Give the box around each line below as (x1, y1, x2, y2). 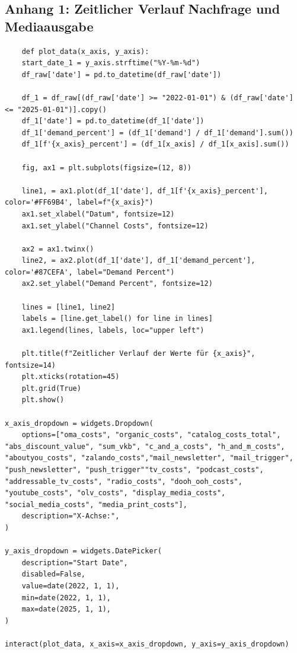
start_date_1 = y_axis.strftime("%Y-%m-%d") (21, 59, 200, 68)
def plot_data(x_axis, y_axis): (21, 47, 149, 56)
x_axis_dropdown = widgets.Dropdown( (5, 419, 154, 428)
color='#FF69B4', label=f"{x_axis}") (5, 198, 154, 207)
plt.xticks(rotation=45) (21, 372, 120, 381)
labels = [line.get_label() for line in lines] (21, 314, 213, 323)
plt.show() (21, 396, 65, 404)
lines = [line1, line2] (21, 302, 116, 311)
